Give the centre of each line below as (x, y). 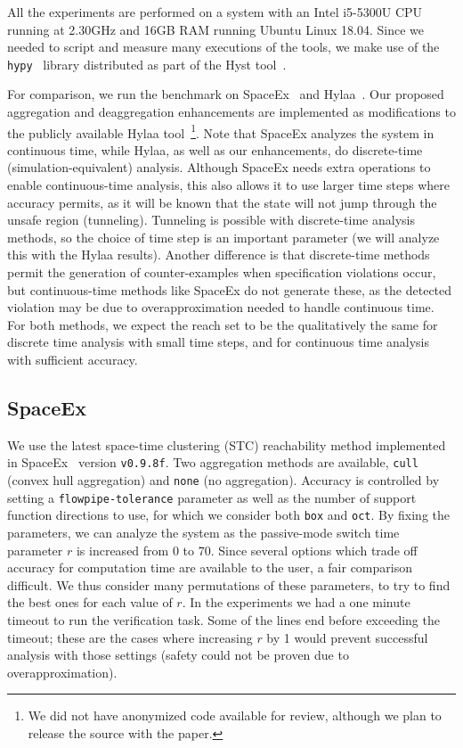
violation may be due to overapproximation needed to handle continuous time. (221, 307)
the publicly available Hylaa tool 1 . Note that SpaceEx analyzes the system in (221, 131)
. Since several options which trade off (314, 550)
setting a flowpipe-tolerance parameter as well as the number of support (212, 497)
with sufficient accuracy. (73, 359)
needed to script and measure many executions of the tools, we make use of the (223, 47)
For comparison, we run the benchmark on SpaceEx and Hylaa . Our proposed (226, 94)
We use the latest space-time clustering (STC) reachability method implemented (227, 444)
